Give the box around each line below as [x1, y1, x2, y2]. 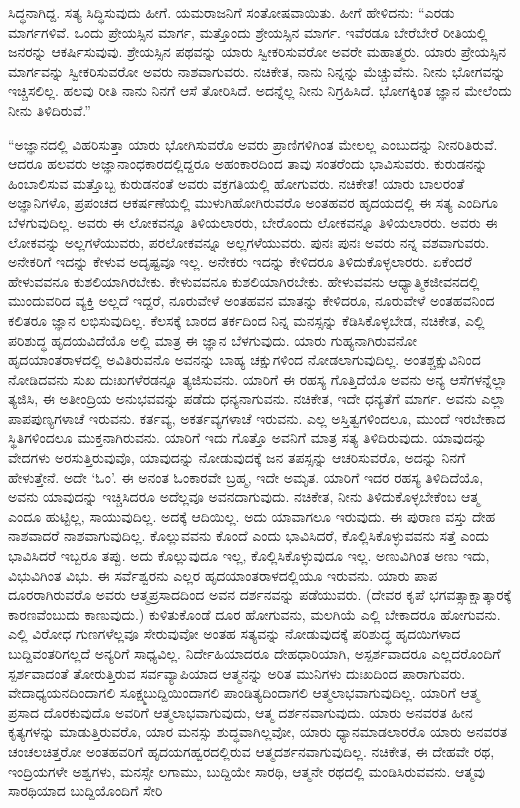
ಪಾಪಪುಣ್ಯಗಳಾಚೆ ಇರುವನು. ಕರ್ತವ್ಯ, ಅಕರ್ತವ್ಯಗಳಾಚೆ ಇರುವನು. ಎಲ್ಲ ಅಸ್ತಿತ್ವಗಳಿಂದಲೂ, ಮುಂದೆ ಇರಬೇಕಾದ [8, 407, 506, 428]
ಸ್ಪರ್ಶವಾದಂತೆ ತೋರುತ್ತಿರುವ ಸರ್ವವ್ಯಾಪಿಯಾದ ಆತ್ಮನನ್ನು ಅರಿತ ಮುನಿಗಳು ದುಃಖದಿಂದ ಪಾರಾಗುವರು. [8, 662, 466, 683]
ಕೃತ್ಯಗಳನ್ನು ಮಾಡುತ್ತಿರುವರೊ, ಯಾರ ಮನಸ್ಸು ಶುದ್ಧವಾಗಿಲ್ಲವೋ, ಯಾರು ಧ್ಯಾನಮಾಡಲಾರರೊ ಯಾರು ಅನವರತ [8, 721, 508, 742]
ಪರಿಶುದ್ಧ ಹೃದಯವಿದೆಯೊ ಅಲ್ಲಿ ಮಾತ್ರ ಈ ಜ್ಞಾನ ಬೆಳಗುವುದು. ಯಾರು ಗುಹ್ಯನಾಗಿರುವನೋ [8, 329, 417, 350]
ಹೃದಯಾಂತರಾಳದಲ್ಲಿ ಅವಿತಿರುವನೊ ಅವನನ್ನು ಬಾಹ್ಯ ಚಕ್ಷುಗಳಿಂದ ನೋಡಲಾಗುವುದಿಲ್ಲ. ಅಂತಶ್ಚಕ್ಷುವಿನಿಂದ [8, 349, 481, 370]
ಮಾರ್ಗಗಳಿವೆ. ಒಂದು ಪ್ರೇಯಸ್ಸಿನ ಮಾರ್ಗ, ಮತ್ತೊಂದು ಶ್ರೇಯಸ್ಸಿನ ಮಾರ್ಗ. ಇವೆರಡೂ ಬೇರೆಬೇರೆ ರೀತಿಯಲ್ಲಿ [8, 21, 488, 42]
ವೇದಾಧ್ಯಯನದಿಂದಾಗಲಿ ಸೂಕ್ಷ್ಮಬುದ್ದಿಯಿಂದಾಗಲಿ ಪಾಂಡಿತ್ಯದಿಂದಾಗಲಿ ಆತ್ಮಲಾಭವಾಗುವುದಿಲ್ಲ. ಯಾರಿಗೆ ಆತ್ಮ [8, 682, 480, 703]
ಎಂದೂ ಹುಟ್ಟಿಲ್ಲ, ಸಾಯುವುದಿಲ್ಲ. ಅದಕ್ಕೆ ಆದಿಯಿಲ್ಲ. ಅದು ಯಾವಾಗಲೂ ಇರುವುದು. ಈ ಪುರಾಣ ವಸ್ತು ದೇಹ [8, 505, 496, 526]
